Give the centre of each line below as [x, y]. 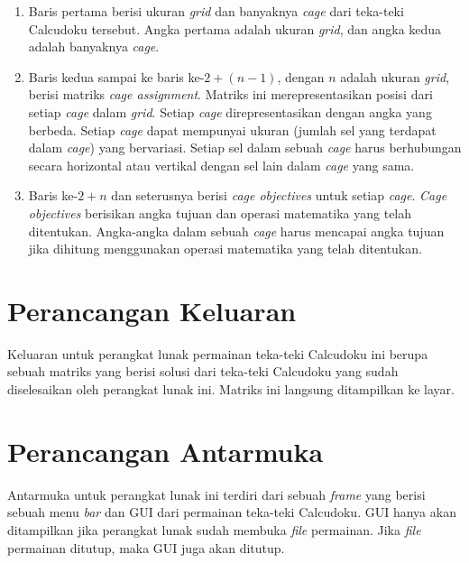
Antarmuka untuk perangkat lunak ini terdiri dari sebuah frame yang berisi [216, 494]
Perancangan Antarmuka [166, 451]
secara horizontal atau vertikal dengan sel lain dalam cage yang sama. [221, 165]
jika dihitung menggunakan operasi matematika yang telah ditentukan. [225, 249]
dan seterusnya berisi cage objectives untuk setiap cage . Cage [279, 195]
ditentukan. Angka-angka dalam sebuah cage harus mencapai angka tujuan [236, 231]
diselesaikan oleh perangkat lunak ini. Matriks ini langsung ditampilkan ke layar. [231, 389]
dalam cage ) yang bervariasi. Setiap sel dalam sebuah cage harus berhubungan [245, 148]
